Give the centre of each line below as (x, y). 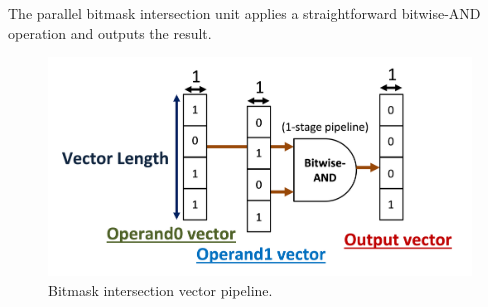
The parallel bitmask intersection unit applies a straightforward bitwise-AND (244, 13)
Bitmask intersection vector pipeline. (160, 289)
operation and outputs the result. (110, 32)
